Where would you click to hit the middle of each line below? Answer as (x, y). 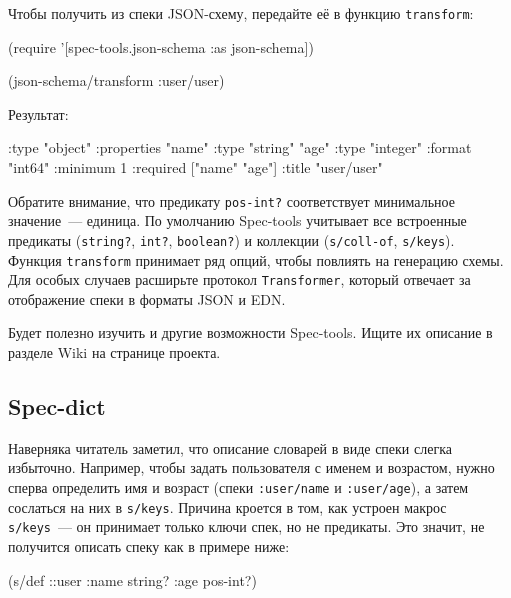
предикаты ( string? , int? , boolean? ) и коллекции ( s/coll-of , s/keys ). (231, 239)
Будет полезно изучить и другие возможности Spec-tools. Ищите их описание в (250, 332)
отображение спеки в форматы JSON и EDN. (147, 298)
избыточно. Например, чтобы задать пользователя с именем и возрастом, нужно (251, 467)
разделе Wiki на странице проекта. (114, 352)
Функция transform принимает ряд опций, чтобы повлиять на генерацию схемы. (256, 259)
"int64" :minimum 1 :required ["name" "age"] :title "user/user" (195, 167)
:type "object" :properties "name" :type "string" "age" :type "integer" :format (240, 147)
